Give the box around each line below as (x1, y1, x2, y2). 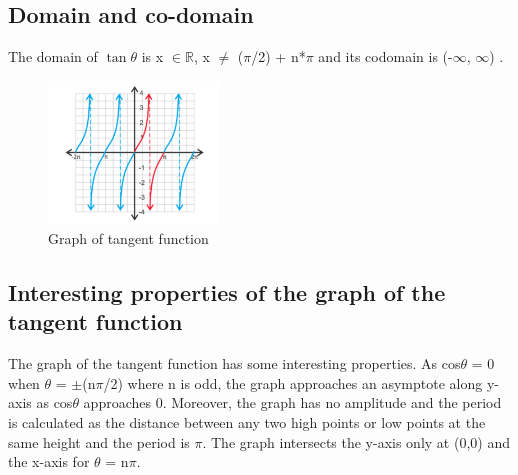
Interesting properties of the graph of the (8, 277, 446, 308)
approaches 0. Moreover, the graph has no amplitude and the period (83, 392, 502, 413)
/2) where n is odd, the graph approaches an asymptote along (103, 372, 483, 393)
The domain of (8, 46, 98, 67)
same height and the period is (8, 431, 190, 452)
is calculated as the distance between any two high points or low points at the (8, 412, 486, 433)
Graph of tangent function (48, 228, 209, 249)
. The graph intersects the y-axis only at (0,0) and (202, 431, 510, 452)
